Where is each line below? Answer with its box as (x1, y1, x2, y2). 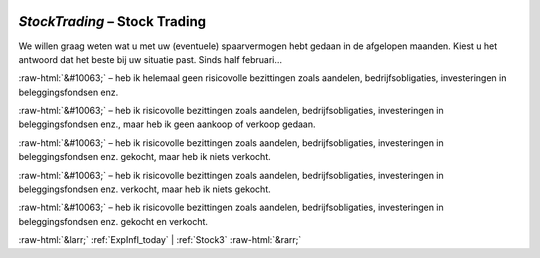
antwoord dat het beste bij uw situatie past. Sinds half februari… (18, 53, 283, 65)
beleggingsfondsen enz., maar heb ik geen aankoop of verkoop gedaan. (18, 118, 316, 130)
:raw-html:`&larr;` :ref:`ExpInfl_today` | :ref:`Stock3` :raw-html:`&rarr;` (18, 234, 302, 246)
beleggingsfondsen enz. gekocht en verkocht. (18, 215, 209, 227)
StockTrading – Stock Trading (18, 13, 207, 30)
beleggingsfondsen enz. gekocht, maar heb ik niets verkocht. (18, 151, 271, 163)
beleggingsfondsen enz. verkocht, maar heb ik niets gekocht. (18, 183, 271, 195)
